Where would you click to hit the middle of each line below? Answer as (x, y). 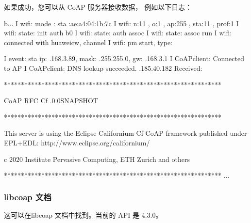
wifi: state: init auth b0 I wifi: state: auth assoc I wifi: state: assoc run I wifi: (118, 33)
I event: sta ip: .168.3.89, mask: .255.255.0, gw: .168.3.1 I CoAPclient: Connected (124, 58)
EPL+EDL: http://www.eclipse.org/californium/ (77, 142)
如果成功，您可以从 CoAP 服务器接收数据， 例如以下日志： (98, 7)
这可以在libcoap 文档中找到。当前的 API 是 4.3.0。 (83, 215)
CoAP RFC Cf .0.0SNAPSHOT (51, 101)
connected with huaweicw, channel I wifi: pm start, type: (88, 42)
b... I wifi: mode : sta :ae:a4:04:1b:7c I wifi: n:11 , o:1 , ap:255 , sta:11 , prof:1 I (121, 23)
